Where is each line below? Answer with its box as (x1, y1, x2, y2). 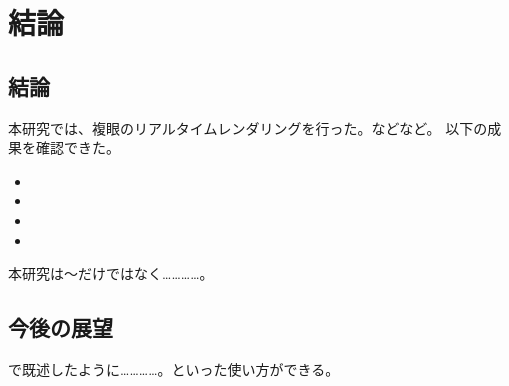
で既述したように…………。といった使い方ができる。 (8, 358, 340, 379)
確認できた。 (35, 137, 120, 158)
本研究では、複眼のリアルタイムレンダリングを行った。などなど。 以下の (8, 117, 488, 138)
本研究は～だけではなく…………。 (8, 263, 214, 284)
